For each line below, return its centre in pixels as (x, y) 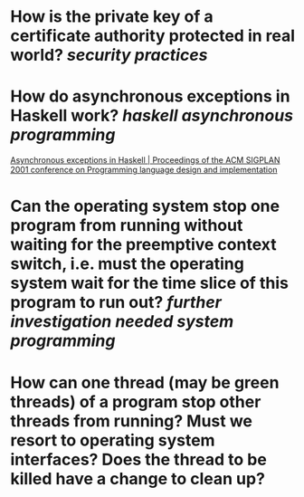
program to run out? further (116, 303)
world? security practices (109, 55)
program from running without (127, 226)
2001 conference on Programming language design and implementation (144, 170)
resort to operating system (113, 440)
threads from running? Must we (131, 421)
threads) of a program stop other (136, 401)
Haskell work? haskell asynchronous (152, 116)
